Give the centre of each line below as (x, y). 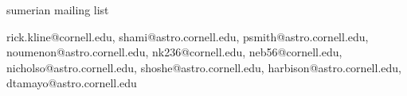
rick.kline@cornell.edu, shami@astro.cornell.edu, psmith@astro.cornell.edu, (188, 36)
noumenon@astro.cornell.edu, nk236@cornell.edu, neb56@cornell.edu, (174, 52)
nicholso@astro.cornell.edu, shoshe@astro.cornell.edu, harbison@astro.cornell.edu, (204, 67)
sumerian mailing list (58, 10)
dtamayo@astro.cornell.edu (72, 83)
